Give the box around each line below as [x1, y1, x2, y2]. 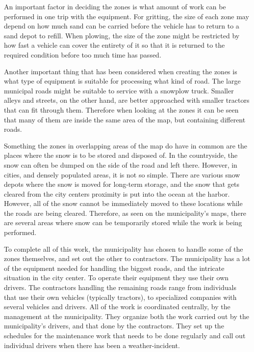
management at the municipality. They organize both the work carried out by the [4, 311, 249, 321]
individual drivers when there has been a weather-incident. [4, 340, 180, 350]
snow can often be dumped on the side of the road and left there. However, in [4, 159, 237, 170]
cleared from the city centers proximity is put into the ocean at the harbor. [4, 188, 230, 199]
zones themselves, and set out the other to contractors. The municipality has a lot [4, 253, 251, 264]
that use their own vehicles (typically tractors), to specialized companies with [4, 292, 237, 302]
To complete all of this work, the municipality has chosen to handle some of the [4, 243, 243, 254]
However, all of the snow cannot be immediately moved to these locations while [4, 198, 243, 208]
